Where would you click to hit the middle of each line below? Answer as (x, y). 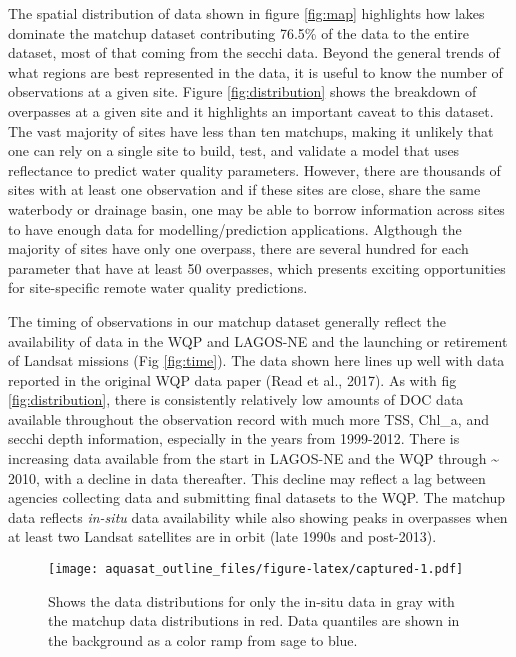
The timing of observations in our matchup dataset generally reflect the (227, 320)
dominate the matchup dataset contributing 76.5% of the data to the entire (238, 32)
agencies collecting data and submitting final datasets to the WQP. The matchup (257, 497)
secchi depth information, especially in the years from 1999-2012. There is (234, 438)
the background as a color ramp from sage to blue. (203, 639)
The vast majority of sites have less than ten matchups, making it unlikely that (251, 130)
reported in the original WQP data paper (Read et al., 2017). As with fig (232, 379)
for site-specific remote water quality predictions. (158, 287)
